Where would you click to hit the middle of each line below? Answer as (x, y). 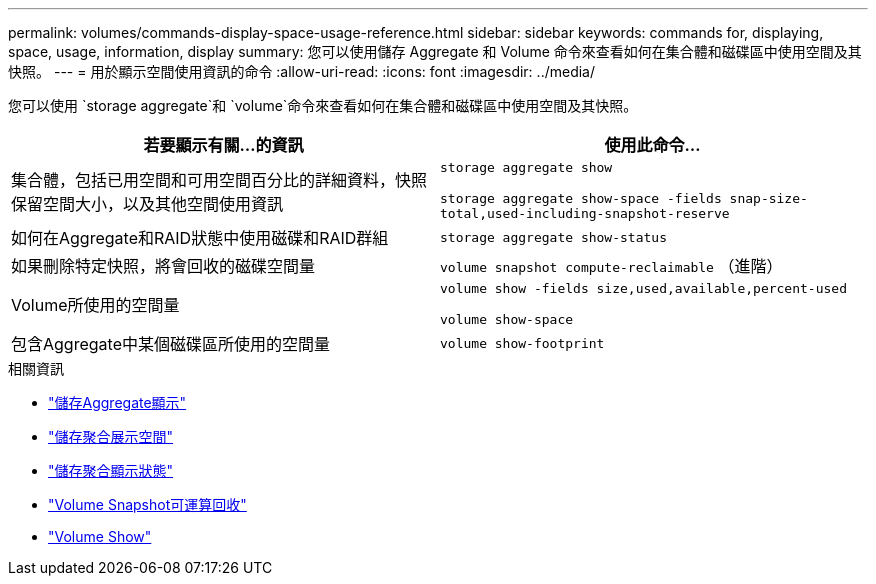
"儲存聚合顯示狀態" (111, 470)
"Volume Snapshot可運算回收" (147, 504)
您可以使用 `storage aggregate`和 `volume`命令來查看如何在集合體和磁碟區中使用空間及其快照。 (323, 105)
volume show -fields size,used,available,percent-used (643, 288)
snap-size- (768, 198)
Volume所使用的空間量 (95, 305)
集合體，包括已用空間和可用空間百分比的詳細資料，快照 (219, 179)
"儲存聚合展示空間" (111, 436)
